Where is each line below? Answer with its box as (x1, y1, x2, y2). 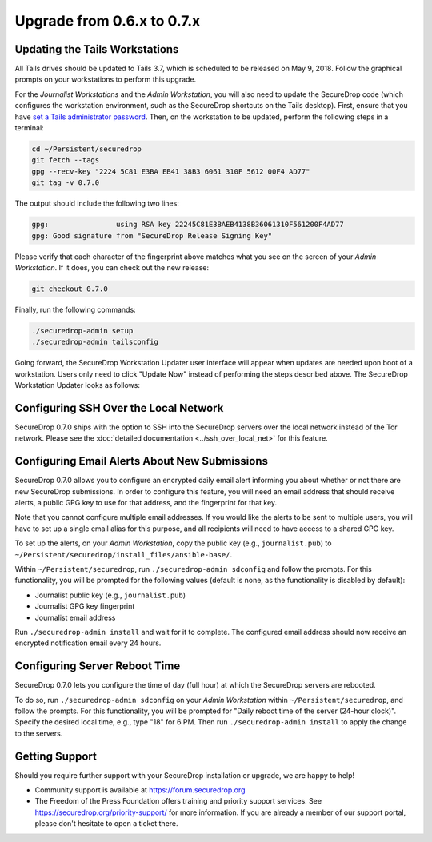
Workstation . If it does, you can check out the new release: (14, 262, 210, 272)
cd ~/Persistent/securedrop (31, 145, 142, 154)
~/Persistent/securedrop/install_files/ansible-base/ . (14, 549, 232, 559)
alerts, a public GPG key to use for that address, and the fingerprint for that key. (14, 498, 278, 507)
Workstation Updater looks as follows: (14, 381, 140, 390)
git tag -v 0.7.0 (31, 178, 100, 187)
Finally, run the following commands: (14, 305, 136, 314)
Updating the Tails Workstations (14, 42, 179, 56)
